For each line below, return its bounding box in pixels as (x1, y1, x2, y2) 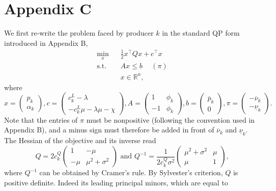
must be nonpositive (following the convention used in (86, 114, 255, 125)
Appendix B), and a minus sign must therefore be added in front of (4, 124, 214, 135)
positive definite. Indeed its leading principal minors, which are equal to (4, 177, 228, 187)
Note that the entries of (4, 114, 78, 125)
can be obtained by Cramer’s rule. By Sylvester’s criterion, (39, 167, 223, 178)
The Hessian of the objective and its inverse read (4, 135, 156, 146)
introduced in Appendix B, (4, 37, 88, 48)
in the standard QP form (162, 28, 240, 38)
